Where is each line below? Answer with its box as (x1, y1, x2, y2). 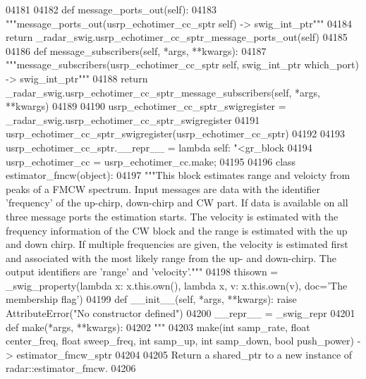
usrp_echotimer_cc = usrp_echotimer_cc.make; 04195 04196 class (6, 154, 296, 168)
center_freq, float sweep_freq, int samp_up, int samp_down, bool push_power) (6, 333, 354, 348)
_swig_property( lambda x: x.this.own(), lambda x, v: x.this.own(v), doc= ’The (6, 278, 348, 292)
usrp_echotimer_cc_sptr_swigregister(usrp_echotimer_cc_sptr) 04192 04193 (6, 126, 346, 141)
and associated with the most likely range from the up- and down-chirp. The (6, 250, 336, 265)
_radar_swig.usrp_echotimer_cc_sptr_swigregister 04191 (6, 112, 260, 127)
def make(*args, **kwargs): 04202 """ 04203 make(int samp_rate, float (6, 319, 310, 334)
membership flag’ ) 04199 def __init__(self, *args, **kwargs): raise (6, 292, 297, 306)
